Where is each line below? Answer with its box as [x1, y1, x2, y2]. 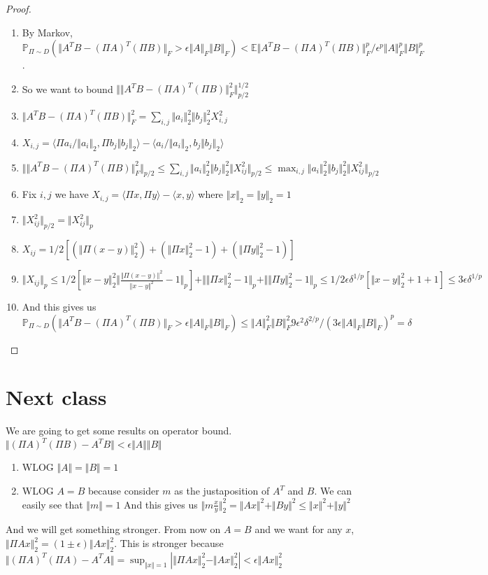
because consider [87, 483, 159, 498]
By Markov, [22, 24, 73, 39]
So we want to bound [22, 81, 113, 96]
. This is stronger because [114, 536, 224, 551]
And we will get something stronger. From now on [6, 522, 221, 537]
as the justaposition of [174, 483, 270, 498]
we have [55, 187, 89, 201]
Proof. [6, 1, 31, 15]
